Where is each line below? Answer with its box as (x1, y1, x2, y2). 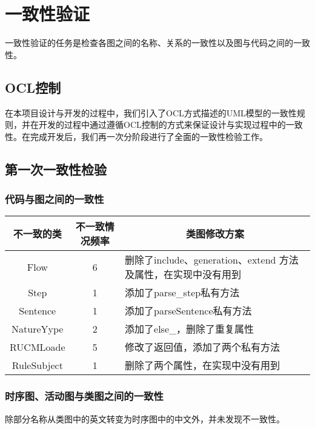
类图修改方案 (186, 227, 245, 241)
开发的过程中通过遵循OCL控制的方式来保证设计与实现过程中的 (38, 118, 286, 131)
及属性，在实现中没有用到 (125, 267, 242, 282)
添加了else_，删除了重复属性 (125, 322, 254, 336)
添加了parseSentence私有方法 (125, 304, 252, 318)
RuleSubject (12, 358, 63, 372)
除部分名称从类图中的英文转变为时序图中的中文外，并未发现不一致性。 (5, 412, 285, 425)
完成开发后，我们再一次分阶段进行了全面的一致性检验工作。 (30, 130, 268, 142)
